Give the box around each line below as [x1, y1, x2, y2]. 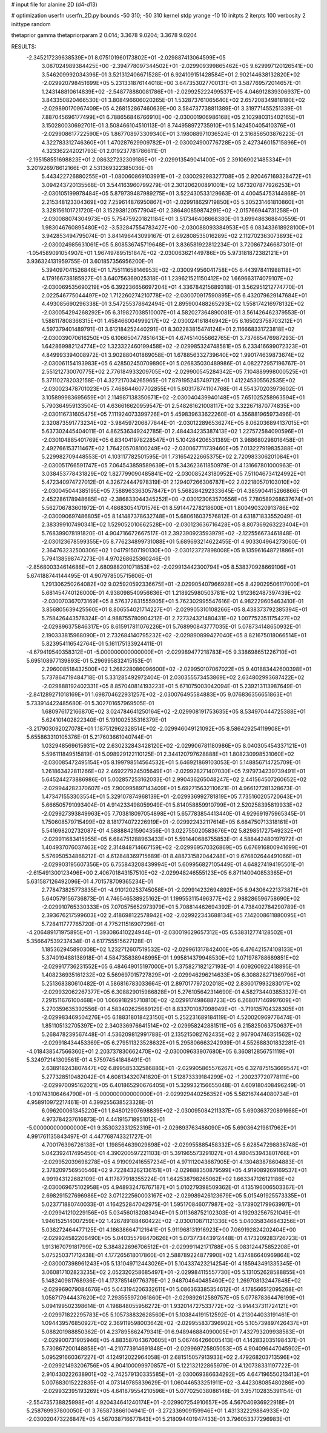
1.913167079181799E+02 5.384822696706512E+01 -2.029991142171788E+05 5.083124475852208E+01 [41, 1243, 300, 1250]
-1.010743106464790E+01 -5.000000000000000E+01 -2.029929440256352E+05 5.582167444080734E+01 [26, 1090, 299, 1097]
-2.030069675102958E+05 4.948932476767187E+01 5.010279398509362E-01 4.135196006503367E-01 [41, 1184, 303, 1191]
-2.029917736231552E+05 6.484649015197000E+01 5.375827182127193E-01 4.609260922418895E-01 [41, 963, 300, 970]
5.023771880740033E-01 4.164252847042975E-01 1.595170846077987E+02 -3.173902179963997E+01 [41, 1201, 300, 1208]
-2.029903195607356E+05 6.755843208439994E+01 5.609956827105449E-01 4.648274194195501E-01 [41, 861, 304, 868]
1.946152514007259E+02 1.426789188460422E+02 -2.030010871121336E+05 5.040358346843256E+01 [41, 1218, 306, 1225]
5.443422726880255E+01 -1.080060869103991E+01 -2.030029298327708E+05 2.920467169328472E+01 [41, 173, 311, 180]
